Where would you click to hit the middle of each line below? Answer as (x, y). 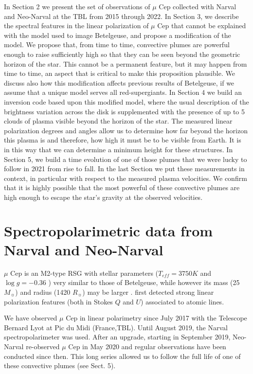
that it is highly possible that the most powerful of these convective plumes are (122, 187)
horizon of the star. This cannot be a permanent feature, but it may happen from (126, 63)
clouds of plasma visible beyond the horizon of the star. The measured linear (118, 121)
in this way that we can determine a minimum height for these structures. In (118, 149)
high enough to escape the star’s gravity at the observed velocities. (103, 197)
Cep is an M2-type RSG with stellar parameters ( (84, 273)
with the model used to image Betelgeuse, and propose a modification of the (117, 35)
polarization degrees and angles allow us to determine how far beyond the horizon (126, 130)
